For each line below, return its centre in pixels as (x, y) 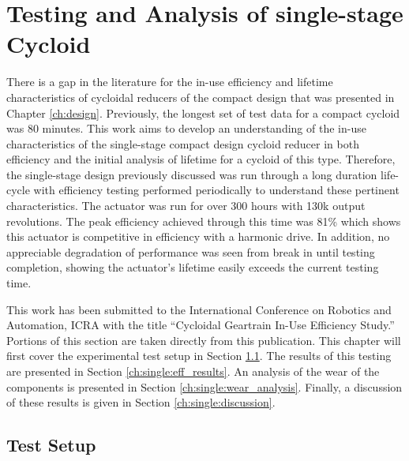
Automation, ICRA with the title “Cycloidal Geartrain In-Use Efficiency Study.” (201, 325)
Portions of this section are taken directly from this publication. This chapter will (204, 340)
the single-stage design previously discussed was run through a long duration (192, 174)
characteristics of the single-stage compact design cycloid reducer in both (183, 143)
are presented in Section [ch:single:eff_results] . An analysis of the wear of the (193, 371)
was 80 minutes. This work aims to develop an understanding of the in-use (186, 128)
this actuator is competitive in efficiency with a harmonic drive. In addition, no (198, 236)
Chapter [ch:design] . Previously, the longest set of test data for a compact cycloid (203, 112)
